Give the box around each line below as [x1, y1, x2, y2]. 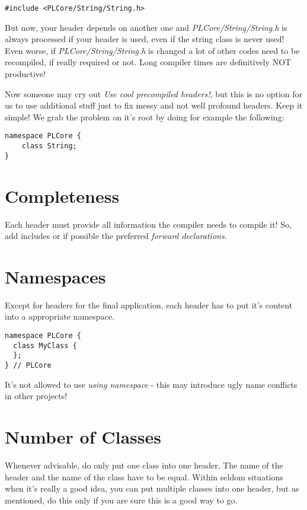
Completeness [5, 183, 120, 208]
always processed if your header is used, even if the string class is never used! [5, 33, 284, 45]
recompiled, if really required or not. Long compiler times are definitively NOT [5, 56, 292, 68]
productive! [5, 68, 46, 80]
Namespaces [5, 264, 106, 288]
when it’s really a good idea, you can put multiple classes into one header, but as [5, 482, 299, 495]
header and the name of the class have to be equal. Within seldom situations [5, 470, 283, 483]
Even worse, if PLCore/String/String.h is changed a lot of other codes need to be [5, 44, 300, 56]
